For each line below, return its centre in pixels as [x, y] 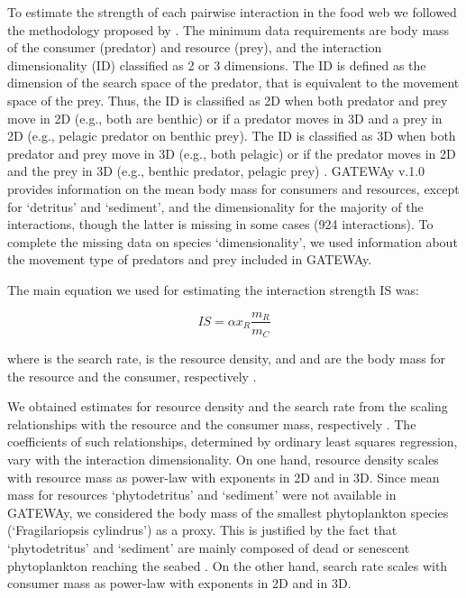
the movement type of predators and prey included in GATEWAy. [190, 259]
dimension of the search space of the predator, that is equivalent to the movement [233, 83]
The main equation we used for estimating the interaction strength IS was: [213, 289]
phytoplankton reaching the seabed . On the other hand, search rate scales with [228, 565]
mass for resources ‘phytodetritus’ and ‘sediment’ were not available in [202, 495]
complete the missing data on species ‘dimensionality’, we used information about [233, 241]
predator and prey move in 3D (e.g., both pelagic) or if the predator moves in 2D [232, 153]
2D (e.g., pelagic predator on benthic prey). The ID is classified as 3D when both [232, 136]
